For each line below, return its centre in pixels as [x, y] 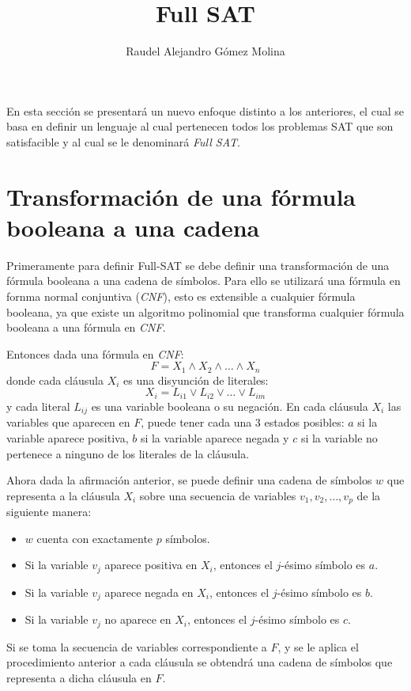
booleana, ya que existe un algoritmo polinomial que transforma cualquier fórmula [205, 311]
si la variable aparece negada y [215, 437]
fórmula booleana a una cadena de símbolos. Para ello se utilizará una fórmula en [204, 281]
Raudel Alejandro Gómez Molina [205, 51]
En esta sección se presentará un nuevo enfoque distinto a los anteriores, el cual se [205, 110]
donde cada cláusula [55, 380]
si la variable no [339, 437]
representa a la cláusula [63, 495]
